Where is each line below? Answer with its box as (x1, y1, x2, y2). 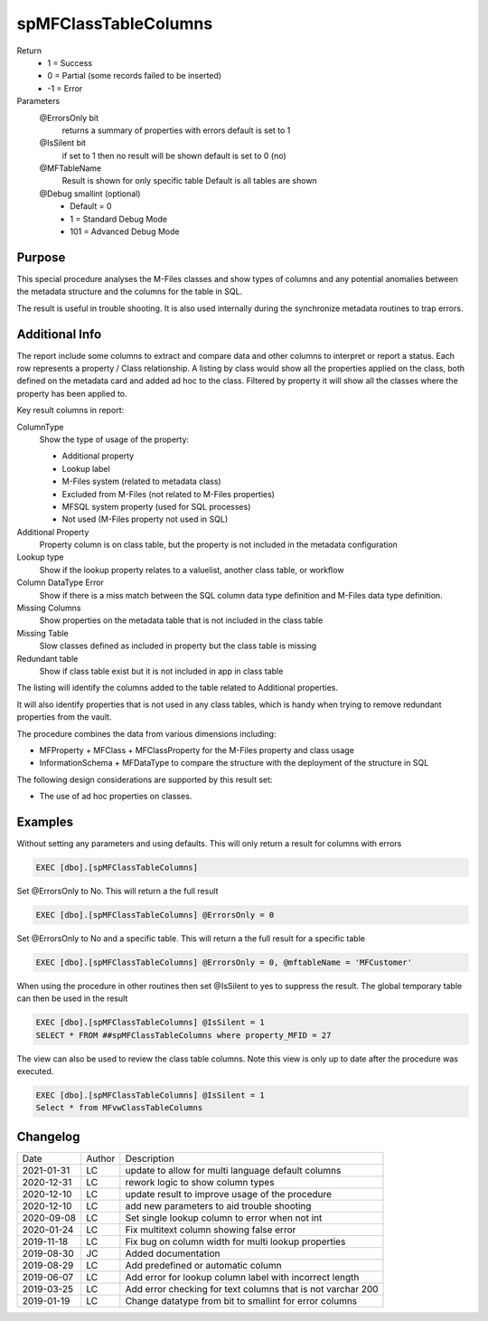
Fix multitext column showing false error (125, 1223, 296, 1236)
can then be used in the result (16, 993, 128, 1004)
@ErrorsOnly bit (39, 112, 99, 123)
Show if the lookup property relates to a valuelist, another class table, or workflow (39, 564, 344, 575)
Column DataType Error (16, 577, 104, 588)
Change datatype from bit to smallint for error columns (125, 1294, 358, 1307)
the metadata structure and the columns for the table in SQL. (16, 286, 243, 297)
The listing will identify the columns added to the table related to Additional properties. (16, 683, 339, 694)
